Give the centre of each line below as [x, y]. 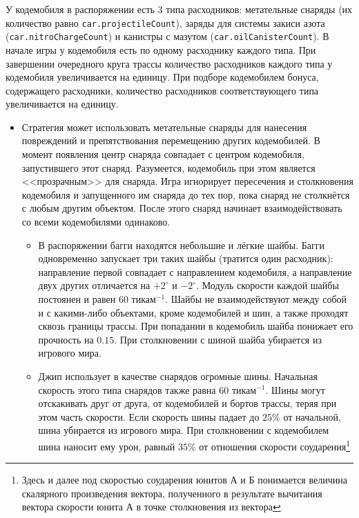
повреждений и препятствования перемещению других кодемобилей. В [171, 140]
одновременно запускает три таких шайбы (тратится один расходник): [186, 258]
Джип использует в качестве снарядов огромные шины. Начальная [178, 376]
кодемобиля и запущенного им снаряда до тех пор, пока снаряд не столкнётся [186, 194]
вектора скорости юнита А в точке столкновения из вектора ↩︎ [151, 507]
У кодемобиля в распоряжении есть [80, 9]
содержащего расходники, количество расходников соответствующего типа [162, 90]
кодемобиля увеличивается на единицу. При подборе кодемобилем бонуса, [162, 77]
